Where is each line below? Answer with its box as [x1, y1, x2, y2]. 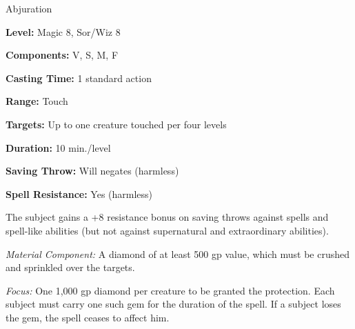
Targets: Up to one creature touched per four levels [6, 117, 227, 131]
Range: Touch [6, 94, 68, 108]
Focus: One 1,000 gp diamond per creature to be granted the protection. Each [6, 283, 335, 297]
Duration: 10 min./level [6, 140, 111, 154]
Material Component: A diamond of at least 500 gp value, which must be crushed [6, 246, 350, 261]
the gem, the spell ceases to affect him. [6, 310, 170, 324]
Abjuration [6, 1, 52, 15]
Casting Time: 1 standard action [6, 70, 152, 85]
